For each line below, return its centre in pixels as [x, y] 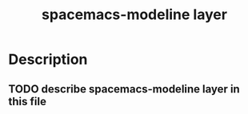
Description [48, 59]
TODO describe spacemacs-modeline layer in [124, 89]
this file [27, 101]
